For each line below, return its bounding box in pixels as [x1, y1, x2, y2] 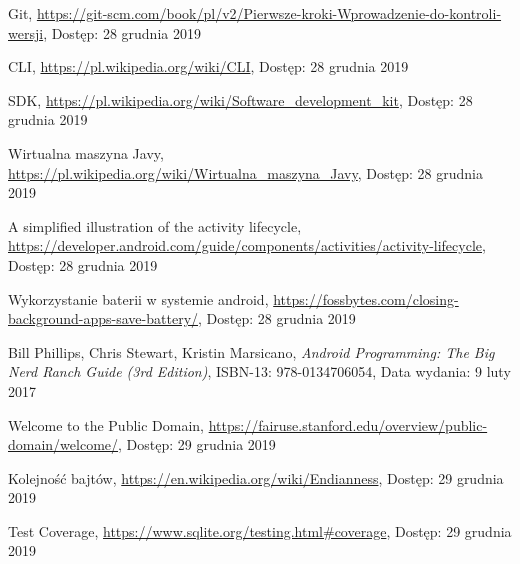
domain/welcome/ [8, 434, 119, 455]
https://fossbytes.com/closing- [273, 288, 459, 309]
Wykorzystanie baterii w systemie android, [8, 288, 269, 309]
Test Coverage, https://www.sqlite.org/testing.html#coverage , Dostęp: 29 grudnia [8, 520, 512, 541]
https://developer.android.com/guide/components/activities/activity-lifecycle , [8, 235, 486, 256]
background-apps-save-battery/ [8, 308, 199, 329]
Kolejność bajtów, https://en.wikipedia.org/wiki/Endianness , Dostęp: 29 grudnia [8, 467, 504, 488]
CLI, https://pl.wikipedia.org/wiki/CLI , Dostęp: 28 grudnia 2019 [8, 56, 409, 77]
